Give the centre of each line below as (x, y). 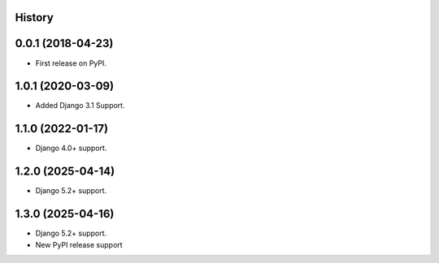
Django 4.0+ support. (71, 148)
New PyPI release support (79, 244)
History (35, 17)
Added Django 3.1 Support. (80, 106)
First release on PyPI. (71, 63)
